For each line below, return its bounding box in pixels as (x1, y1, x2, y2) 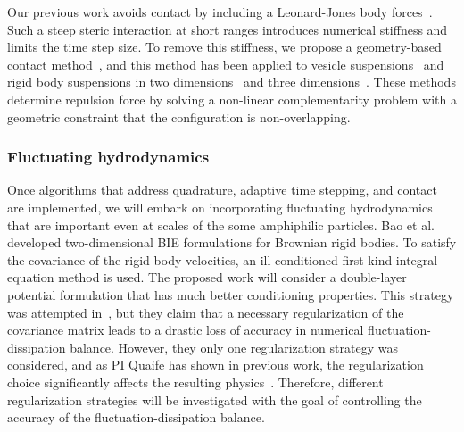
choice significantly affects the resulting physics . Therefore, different (7, 372, 384, 391)
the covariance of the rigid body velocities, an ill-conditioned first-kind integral (7, 250, 438, 269)
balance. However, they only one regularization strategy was (70, 337, 398, 356)
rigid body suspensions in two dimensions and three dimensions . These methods (7, 72, 456, 91)
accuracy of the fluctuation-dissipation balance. (7, 408, 265, 427)
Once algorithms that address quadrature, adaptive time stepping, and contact (7, 180, 437, 199)
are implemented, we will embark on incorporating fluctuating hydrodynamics (7, 197, 433, 216)
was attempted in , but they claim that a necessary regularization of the (7, 303, 404, 321)
